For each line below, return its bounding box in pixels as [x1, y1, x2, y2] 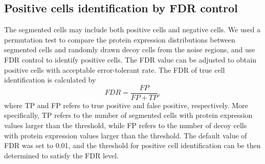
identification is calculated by [4, 74, 96, 85]
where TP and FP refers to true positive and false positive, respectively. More [4, 99, 248, 110]
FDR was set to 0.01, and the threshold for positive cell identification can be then [4, 140, 261, 151]
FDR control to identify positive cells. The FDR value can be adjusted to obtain [4, 54, 256, 65]
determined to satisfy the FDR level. [4, 150, 119, 160]
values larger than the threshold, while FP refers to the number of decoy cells [4, 120, 247, 131]
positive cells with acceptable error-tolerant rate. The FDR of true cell [4, 64, 225, 75]
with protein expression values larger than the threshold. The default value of [4, 130, 247, 140]
